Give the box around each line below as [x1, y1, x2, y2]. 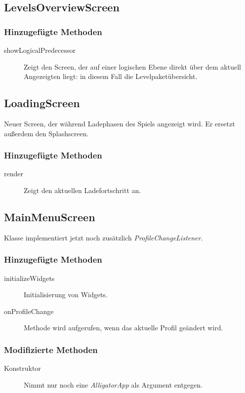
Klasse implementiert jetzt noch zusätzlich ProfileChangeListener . [4, 232, 203, 242]
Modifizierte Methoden [4, 343, 98, 355]
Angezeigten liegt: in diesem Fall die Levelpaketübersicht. [24, 71, 198, 81]
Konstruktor [4, 363, 41, 373]
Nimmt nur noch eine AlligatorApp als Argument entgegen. [24, 379, 203, 390]
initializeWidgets [4, 273, 55, 283]
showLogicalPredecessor [4, 45, 76, 55]
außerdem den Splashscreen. [4, 128, 89, 138]
